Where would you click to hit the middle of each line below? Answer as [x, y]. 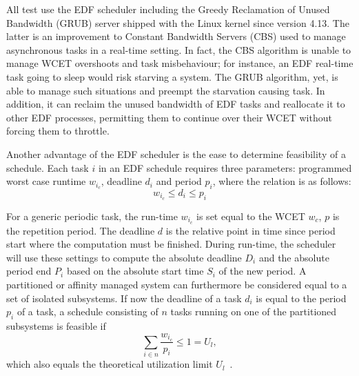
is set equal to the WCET [251, 216]
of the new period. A [263, 271]
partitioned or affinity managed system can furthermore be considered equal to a [177, 285]
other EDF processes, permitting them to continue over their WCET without [169, 117]
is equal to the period [301, 298]
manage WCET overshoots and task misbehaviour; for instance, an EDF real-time [180, 63]
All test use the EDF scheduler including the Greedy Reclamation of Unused [168, 9]
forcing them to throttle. [58, 131]
